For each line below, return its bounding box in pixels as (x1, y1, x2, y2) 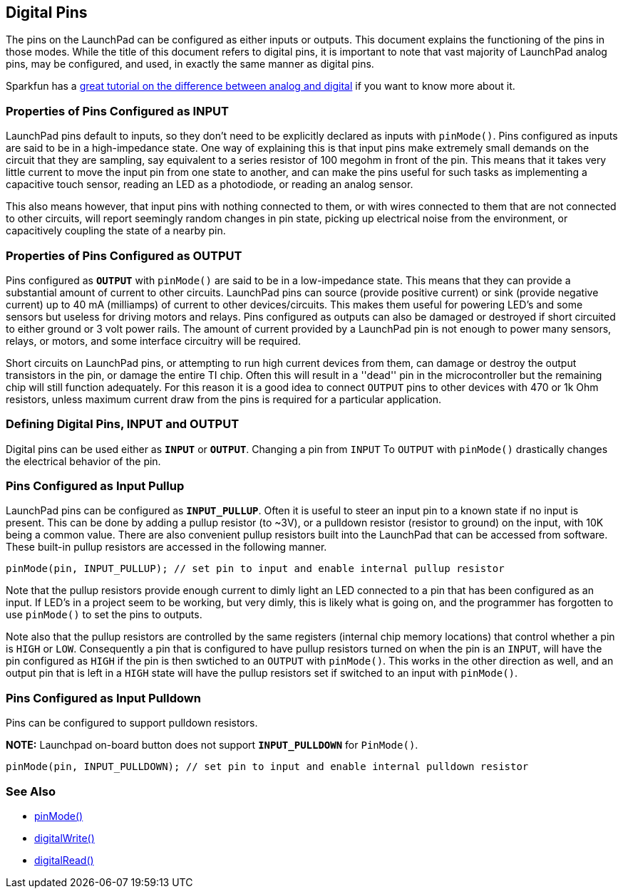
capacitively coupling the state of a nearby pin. (6, 224, 226, 237)
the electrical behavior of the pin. (6, 454, 161, 467)
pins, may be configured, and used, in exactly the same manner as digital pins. (6, 58, 374, 71)
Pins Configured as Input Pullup (6, 479, 185, 494)
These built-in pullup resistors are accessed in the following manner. (6, 541, 327, 553)
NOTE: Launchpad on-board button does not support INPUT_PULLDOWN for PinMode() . (6, 739, 418, 752)
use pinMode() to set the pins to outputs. (6, 608, 202, 621)
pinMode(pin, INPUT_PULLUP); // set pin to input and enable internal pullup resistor (6, 563, 505, 575)
